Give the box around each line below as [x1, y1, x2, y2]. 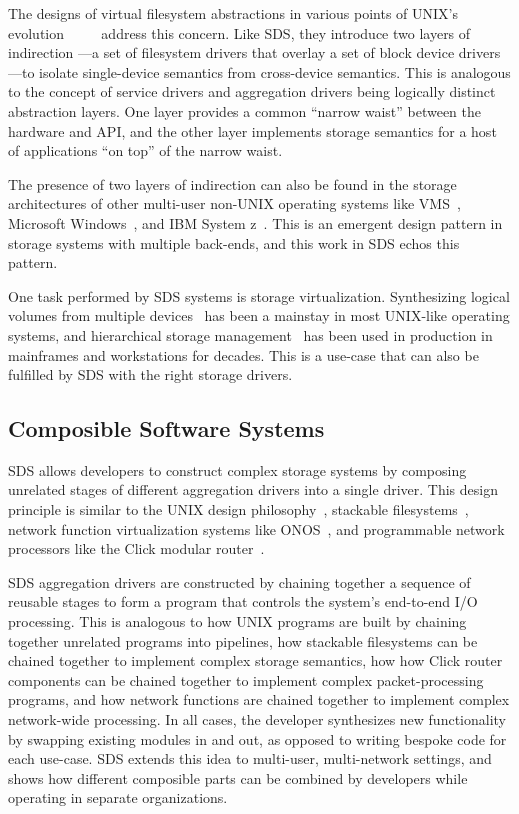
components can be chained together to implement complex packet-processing [8, 669, 484, 690]
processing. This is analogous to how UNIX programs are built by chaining [8, 611, 467, 632]
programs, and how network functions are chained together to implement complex [8, 689, 510, 710]
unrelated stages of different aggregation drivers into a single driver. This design [8, 479, 498, 500]
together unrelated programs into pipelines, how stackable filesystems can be [8, 630, 478, 651]
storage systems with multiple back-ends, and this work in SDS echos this [8, 232, 460, 253]
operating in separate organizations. [8, 787, 228, 808]
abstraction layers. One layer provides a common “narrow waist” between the [8, 100, 481, 121]
